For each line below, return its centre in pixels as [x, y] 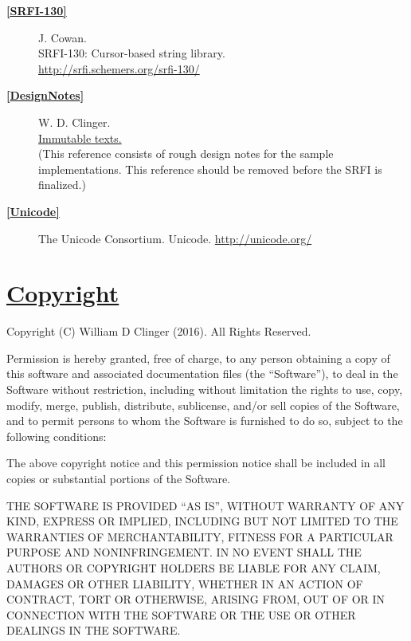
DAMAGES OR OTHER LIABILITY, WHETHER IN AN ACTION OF [185, 583]
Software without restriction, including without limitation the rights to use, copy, [205, 389]
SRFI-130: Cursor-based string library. [132, 53]
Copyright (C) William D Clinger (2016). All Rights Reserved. [159, 331]
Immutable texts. [80, 138]
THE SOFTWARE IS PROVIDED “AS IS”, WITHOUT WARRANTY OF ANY [205, 505]
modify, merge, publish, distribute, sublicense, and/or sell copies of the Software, [203, 405]
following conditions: [57, 436]
